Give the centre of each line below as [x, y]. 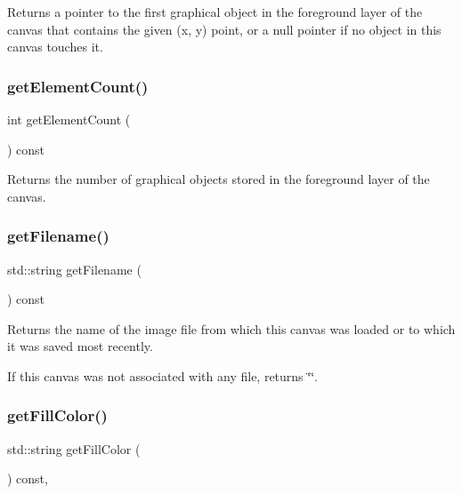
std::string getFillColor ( [74, 448]
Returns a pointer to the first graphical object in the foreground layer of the [215, 12]
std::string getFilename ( [74, 269]
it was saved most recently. [80, 346]
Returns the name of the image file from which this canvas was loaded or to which [231, 328]
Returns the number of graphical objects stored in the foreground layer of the [219, 179]
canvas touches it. [55, 47]
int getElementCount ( [69, 119]
